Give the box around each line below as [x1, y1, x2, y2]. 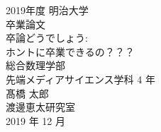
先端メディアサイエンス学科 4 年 [6, 71, 155, 86]
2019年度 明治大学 [6, 3, 89, 17]
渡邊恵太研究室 [6, 100, 75, 114]
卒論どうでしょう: [6, 30, 88, 45]
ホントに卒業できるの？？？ [6, 44, 135, 59]
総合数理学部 [6, 58, 65, 73]
